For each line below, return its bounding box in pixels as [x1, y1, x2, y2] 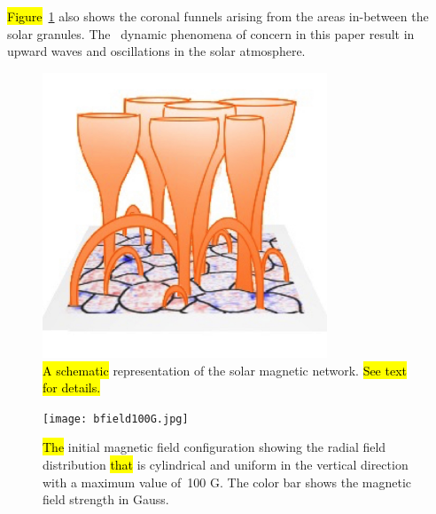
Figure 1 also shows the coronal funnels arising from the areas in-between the [7, 7, 429, 25]
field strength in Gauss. [43, 490, 169, 509]
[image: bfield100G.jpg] [43, 412, 189, 425]
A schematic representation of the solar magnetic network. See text [43, 360, 408, 379]
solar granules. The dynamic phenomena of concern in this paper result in [7, 24, 415, 43]
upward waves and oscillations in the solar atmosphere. [7, 42, 306, 60]
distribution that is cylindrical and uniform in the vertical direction [43, 455, 409, 474]
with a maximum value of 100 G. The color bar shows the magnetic [43, 472, 412, 491]
